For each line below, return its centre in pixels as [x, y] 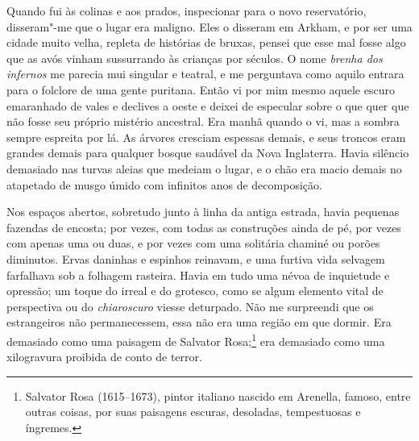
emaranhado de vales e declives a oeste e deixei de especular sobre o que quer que [208, 105]
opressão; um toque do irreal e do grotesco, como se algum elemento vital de [195, 291]
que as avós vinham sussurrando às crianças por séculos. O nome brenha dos [195, 58]
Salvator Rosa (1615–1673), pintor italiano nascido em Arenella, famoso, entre [218, 395]
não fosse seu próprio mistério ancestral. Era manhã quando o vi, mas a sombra [203, 121]
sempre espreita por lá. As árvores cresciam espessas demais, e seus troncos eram [206, 137]
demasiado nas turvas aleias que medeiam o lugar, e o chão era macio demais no [204, 168]
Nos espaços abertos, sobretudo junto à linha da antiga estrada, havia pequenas [203, 212]
